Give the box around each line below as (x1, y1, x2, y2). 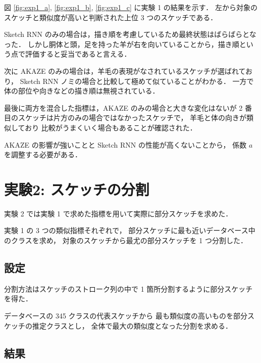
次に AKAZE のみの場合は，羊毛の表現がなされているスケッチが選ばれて (4, 65, 246, 76)
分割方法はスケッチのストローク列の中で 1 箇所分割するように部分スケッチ (4, 283, 253, 294)
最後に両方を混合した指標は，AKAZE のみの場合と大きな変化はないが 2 (4, 102, 243, 113)
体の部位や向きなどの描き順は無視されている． (4, 85, 160, 96)
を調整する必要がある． (4, 149, 82, 160)
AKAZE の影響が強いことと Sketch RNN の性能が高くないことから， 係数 (4, 139, 247, 150)
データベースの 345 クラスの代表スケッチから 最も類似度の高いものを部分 (4, 310, 248, 321)
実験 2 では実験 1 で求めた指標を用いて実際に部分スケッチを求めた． (4, 208, 233, 218)
